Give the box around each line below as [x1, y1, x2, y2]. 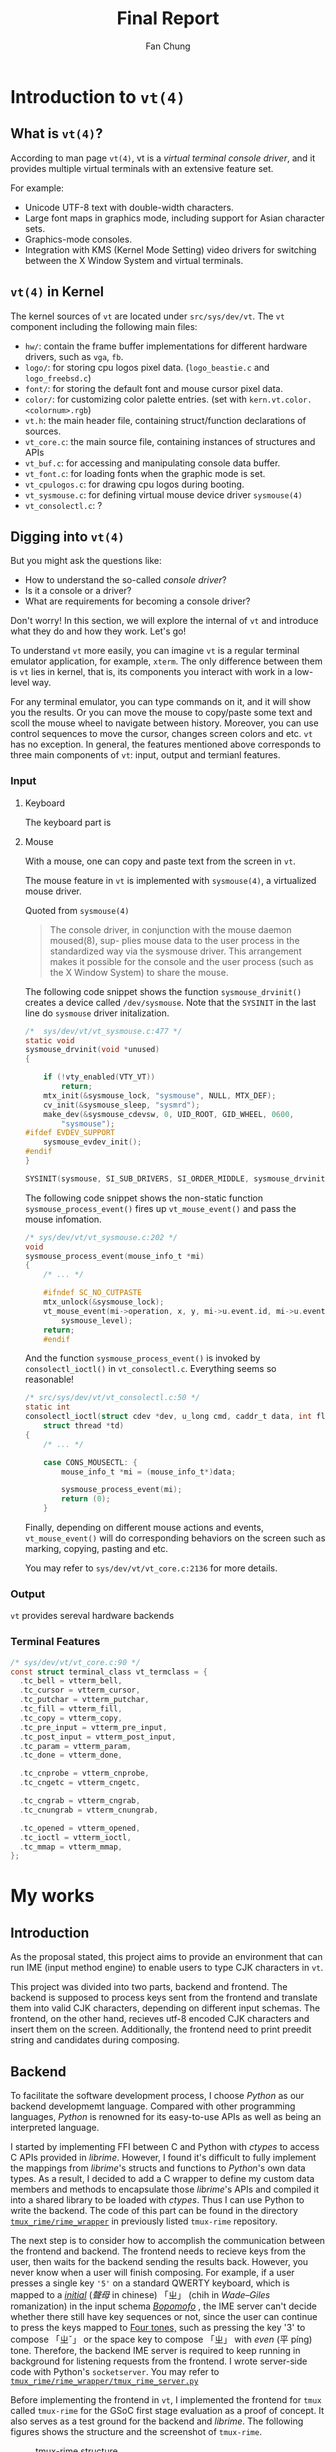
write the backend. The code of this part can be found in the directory [10, 2205, 298, 2217]
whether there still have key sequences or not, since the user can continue [10, 2311, 318, 2323]
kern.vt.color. [248, 395, 313, 405]
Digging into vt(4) [10, 528, 125, 545]
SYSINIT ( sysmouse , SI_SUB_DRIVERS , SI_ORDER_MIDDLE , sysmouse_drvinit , [24, 1173, 330, 1184]
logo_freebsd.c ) [24, 372, 92, 384]
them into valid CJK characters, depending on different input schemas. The [10, 2002, 321, 2014]
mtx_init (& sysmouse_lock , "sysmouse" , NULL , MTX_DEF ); [43, 1090, 277, 1101]
